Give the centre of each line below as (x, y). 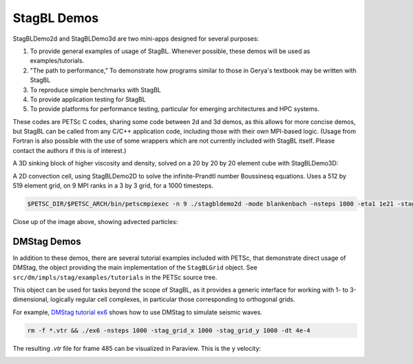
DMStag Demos (47, 241)
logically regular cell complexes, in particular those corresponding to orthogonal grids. (173, 299)
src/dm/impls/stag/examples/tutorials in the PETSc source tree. (115, 277)
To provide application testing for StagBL (88, 99)
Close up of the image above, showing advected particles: (95, 221)
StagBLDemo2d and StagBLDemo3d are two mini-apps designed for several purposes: (136, 39)
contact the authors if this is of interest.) (70, 150)
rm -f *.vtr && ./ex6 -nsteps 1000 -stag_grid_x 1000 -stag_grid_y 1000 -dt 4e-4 (169, 330)
